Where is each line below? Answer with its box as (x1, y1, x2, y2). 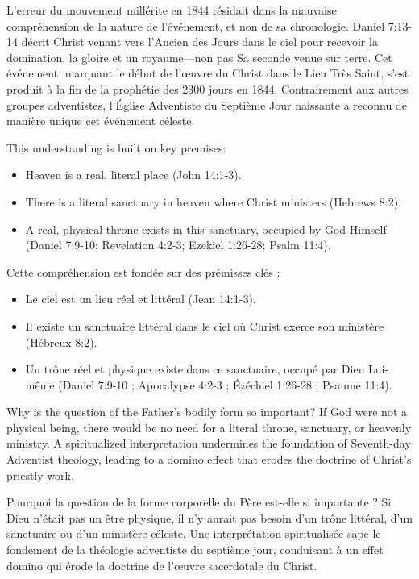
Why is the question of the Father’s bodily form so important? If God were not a (6, 403, 407, 420)
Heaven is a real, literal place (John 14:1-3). (25, 166, 242, 183)
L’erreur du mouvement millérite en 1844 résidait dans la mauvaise (6, 2, 337, 18)
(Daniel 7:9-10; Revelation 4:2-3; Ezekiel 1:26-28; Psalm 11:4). (25, 236, 331, 253)
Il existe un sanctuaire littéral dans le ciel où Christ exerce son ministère (25, 317, 384, 334)
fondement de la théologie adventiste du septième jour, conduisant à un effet (6, 541, 384, 558)
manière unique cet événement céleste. (6, 112, 195, 129)
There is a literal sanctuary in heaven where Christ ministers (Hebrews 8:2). (25, 193, 401, 210)
